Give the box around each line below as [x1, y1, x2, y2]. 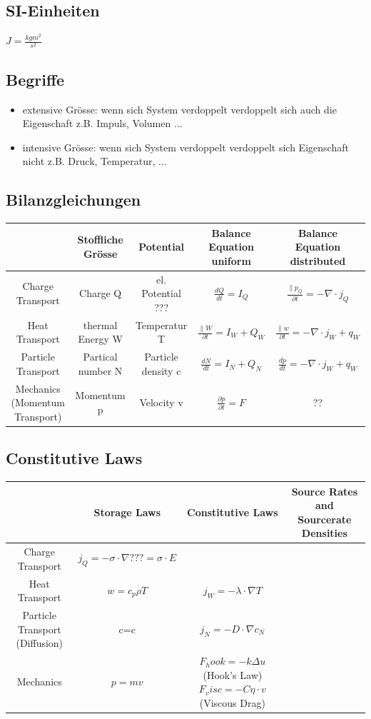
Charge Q [79, 286, 122, 301]
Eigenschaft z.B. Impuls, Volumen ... [22, 116, 183, 131]
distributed [290, 253, 346, 268]
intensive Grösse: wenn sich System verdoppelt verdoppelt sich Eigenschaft [22, 139, 349, 154]
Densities [301, 526, 347, 540]
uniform [211, 253, 251, 268]
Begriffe [6, 68, 65, 90]
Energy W [78, 331, 123, 346]
